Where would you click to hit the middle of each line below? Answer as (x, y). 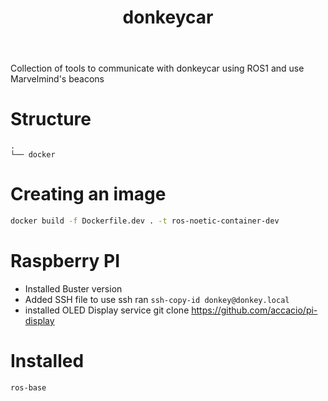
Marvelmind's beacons (57, 79)
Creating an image (88, 194)
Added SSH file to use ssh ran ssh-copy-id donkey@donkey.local (157, 299)
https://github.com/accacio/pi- (254, 310)
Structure (51, 119)
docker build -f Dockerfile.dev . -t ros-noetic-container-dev (145, 221)
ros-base (28, 387)
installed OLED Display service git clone (107, 310)
